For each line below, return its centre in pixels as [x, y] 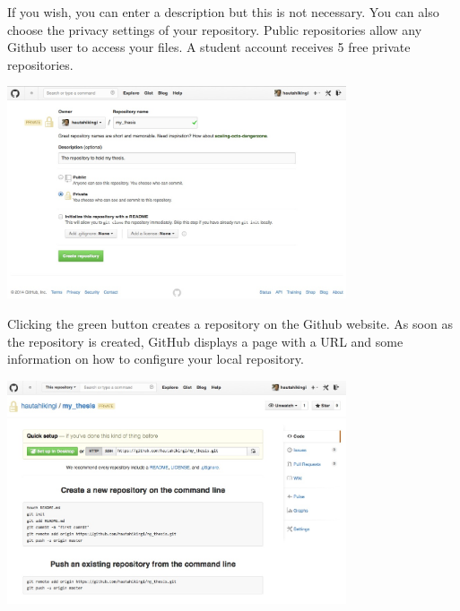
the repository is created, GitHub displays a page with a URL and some [205, 341]
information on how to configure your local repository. [156, 359]
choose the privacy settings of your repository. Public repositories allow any [215, 29]
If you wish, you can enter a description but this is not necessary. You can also [223, 12]
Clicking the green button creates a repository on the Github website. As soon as [230, 323]
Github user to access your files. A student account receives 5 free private [209, 47]
